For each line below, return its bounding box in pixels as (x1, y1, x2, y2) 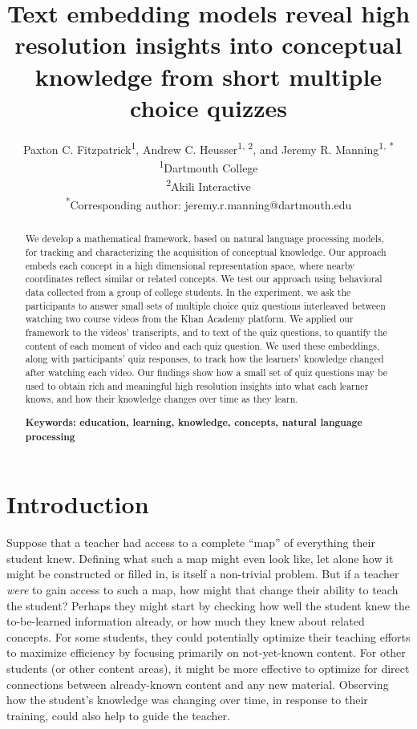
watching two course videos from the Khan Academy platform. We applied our (25, 312, 354, 326)
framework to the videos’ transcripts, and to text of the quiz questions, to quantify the (25, 326, 387, 339)
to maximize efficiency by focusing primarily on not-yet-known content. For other (6, 644, 406, 661)
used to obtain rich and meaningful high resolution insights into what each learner (25, 379, 369, 392)
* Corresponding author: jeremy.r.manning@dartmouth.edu (65, 194, 352, 213)
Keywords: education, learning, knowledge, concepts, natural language (25, 415, 362, 429)
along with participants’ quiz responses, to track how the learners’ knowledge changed (25, 352, 384, 366)
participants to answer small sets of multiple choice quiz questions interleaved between (25, 298, 386, 312)
